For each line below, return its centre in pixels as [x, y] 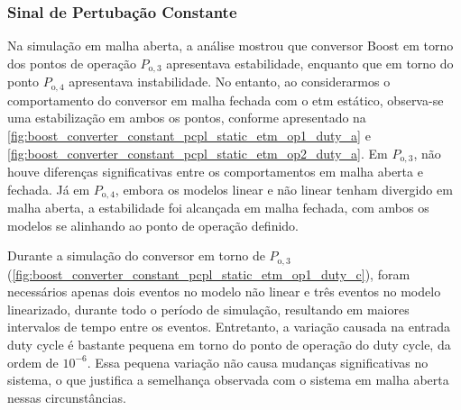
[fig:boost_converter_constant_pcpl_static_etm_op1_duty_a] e [189, 135]
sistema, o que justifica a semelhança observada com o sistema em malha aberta [228, 380]
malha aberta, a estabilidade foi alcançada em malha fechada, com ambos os [218, 207]
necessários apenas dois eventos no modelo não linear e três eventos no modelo [224, 292]
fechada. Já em [49, 189]
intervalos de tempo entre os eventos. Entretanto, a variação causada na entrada [229, 327]
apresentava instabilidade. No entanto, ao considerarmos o [230, 82]
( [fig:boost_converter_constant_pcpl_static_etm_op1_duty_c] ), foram [209, 273]
